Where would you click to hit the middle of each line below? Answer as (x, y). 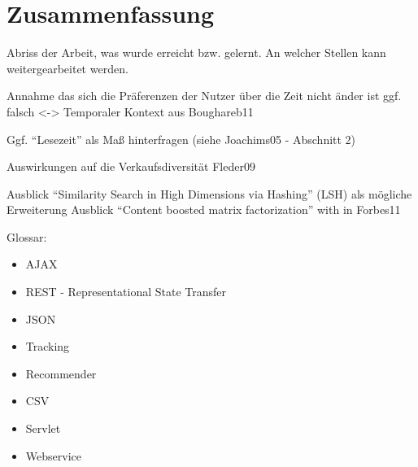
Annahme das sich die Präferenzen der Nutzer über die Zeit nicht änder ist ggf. (204, 96)
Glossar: (27, 236)
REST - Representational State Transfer (126, 292)
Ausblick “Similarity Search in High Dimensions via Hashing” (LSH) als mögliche (209, 193)
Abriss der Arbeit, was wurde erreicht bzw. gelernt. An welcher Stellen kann (196, 52)
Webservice (53, 455)
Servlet (43, 428)
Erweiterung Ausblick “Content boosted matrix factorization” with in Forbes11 (204, 209)
